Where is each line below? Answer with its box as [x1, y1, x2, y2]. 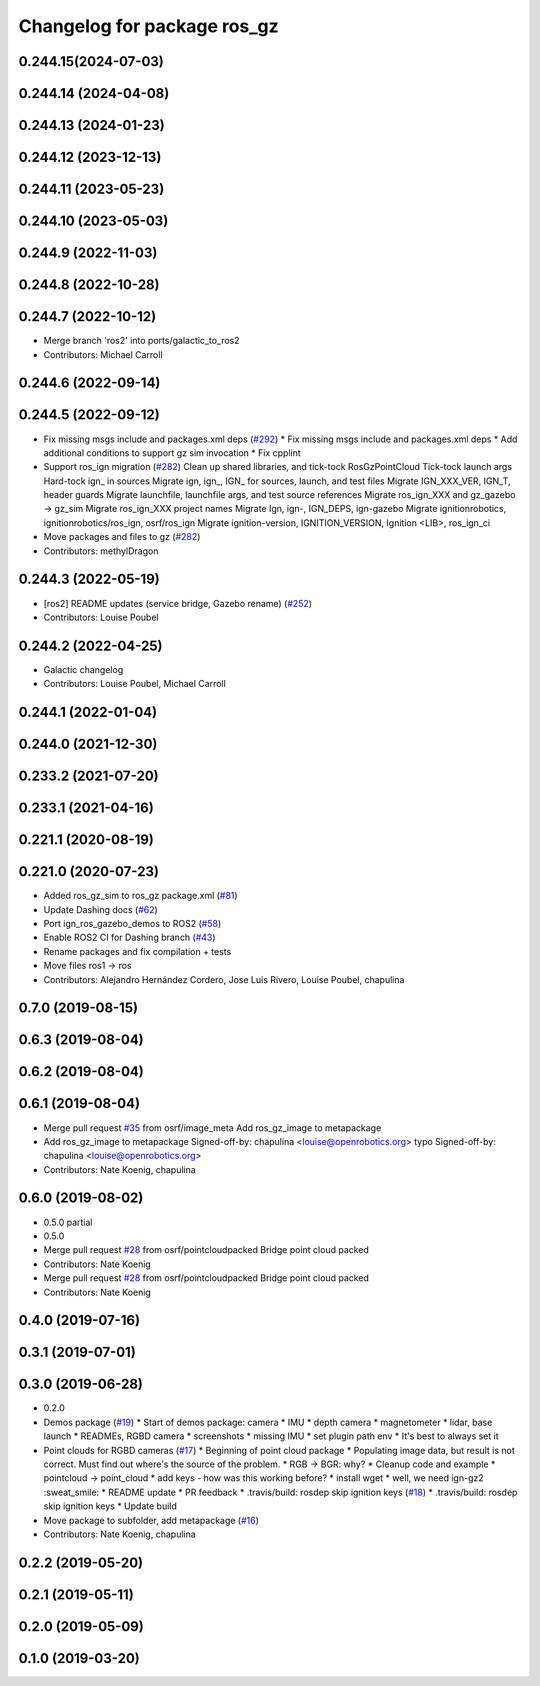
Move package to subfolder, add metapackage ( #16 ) [43, 1514, 260, 1526]
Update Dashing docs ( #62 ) [43, 903, 159, 915]
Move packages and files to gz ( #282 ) [43, 531, 201, 543]
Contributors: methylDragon [43, 545, 159, 557]
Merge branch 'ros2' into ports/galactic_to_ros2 [43, 335, 240, 347]
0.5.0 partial [43, 1216, 93, 1228]
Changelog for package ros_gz [18, 15, 279, 37]
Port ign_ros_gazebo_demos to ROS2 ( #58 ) [43, 917, 222, 929]
